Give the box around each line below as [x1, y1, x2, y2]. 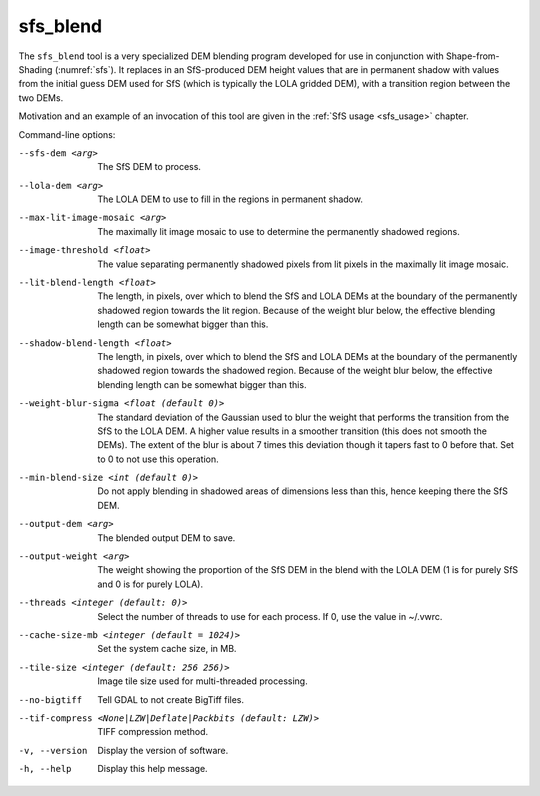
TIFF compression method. [97, 726, 209, 738]
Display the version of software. [97, 744, 229, 756]
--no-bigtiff [18, 694, 83, 705]
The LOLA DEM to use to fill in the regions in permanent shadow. [97, 193, 364, 205]
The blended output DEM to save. [97, 531, 236, 544]
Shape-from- [445, 50, 500, 62]
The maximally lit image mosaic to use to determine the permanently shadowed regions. [97, 225, 460, 237]
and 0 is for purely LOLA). [97, 578, 204, 590]
